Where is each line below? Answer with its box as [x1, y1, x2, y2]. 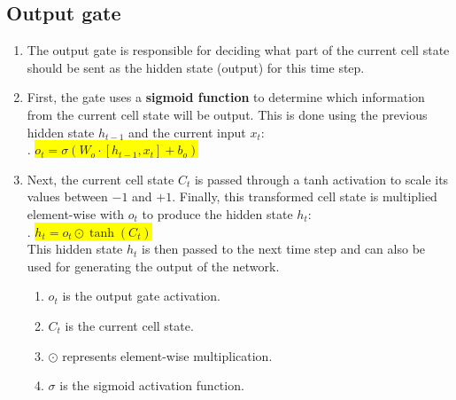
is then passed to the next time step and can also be [142, 239, 426, 258]
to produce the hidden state [142, 204, 293, 223]
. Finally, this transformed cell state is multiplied [172, 187, 437, 206]
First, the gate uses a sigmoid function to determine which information [27, 88, 425, 106]
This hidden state [27, 239, 123, 258]
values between [27, 187, 108, 206]
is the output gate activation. [62, 286, 220, 305]
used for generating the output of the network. [27, 256, 280, 275]
